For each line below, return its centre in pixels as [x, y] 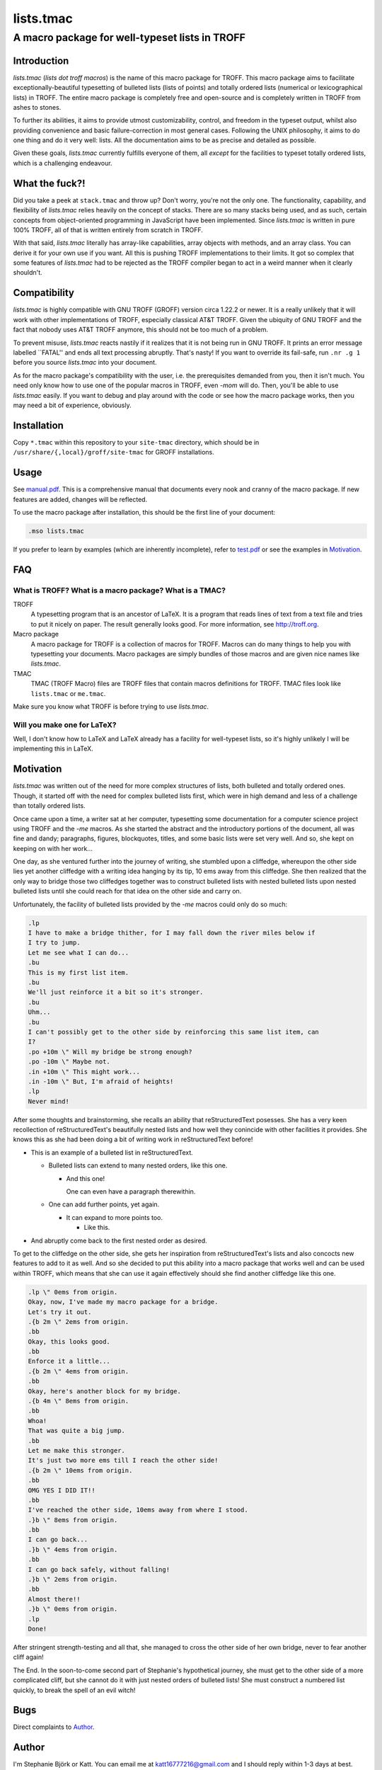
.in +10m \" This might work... [84, 1072]
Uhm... [39, 1012]
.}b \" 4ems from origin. [73, 1549]
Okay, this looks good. [69, 1341]
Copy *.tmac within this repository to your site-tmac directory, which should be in [136, 442]
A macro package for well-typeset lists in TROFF [129, 38]
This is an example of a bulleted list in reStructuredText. [112, 1152]
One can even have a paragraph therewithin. [131, 1192]
